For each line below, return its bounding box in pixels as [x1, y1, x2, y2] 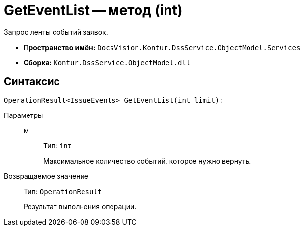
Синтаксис [4, 75, 60, 88]
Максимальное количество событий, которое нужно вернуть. [43, 156, 251, 165]
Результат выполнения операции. [24, 202, 137, 211]
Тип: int [43, 141, 72, 150]
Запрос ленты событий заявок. [4, 28, 108, 36]
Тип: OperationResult [24, 187, 102, 196]
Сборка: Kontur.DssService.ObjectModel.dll [24, 58, 191, 67]
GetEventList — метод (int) [4, 2, 183, 19]
